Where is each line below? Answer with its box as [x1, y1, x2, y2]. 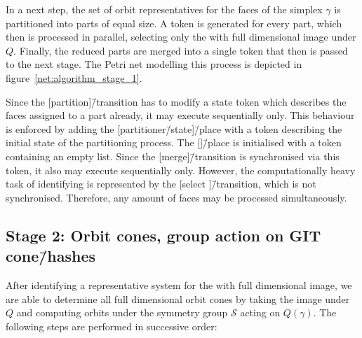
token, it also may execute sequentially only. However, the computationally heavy [6, 162, 356, 177]
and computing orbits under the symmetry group [16, 305, 228, 320]
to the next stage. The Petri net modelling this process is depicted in [6, 57, 302, 71]
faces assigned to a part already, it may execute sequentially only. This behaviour [6, 108, 355, 122]
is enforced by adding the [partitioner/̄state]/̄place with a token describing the [6, 121, 342, 136]
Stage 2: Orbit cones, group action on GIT [6, 224, 321, 246]
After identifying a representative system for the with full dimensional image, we [6, 277, 352, 292]
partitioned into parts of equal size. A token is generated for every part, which [6, 15, 342, 30]
